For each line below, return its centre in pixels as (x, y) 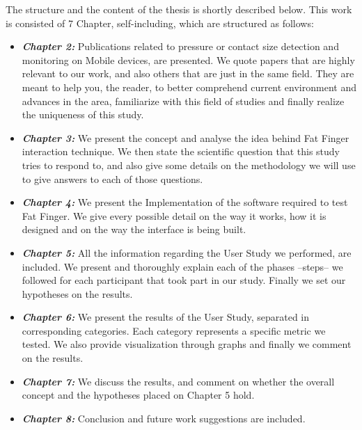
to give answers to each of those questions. (112, 178)
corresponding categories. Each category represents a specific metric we (174, 330)
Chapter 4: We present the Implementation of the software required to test (185, 202)
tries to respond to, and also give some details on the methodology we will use (189, 165)
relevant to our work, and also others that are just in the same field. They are (188, 73)
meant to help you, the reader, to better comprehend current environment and (189, 87)
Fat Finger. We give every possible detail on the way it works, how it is (174, 215)
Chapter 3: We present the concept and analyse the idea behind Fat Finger (186, 137)
